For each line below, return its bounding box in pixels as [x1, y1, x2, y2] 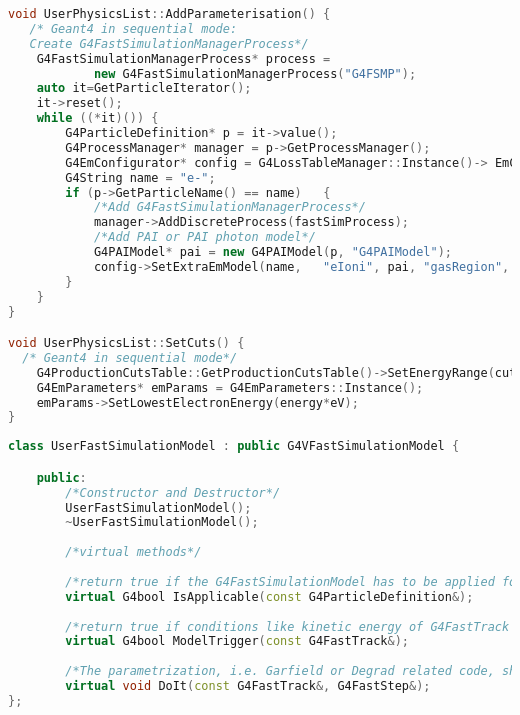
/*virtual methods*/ [65, 545, 202, 560]
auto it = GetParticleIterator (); [36, 81, 252, 96]
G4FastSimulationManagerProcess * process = [36, 51, 331, 66]
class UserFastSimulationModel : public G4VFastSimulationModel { [8, 439, 460, 454]
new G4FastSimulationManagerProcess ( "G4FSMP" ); [93, 66, 417, 81]
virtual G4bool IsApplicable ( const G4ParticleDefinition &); [65, 589, 474, 604]
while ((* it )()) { [36, 111, 159, 126]
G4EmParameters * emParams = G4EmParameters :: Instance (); [36, 380, 424, 395]
